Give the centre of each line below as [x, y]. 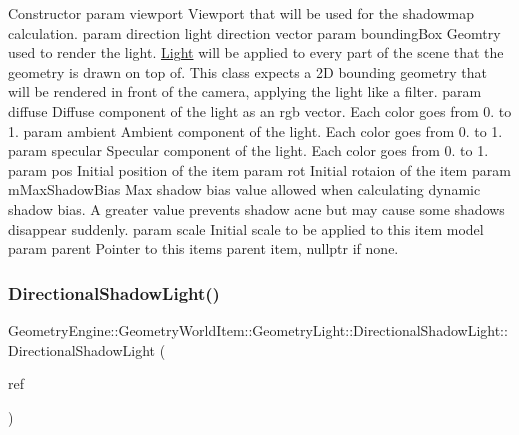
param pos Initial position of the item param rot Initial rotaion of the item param [259, 169]
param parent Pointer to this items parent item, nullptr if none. [203, 248]
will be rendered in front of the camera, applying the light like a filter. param [245, 91]
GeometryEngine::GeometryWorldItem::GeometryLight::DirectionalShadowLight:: [258, 329]
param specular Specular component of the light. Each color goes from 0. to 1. [248, 150]
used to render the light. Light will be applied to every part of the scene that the [256, 52]
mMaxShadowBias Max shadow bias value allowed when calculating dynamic [244, 189]
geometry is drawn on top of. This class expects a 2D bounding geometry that [248, 71]
